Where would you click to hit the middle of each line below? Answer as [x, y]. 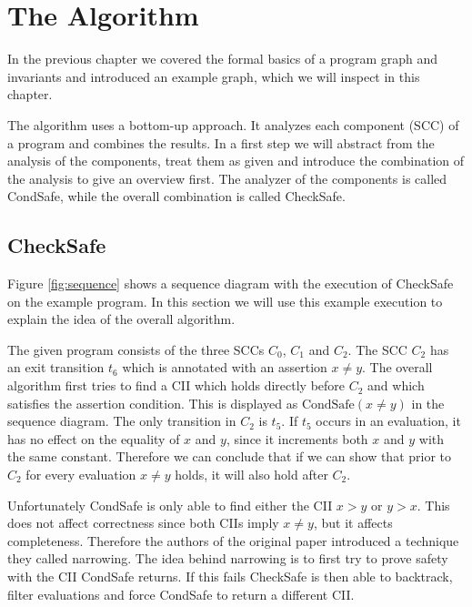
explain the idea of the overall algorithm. [121, 319]
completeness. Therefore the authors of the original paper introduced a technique [233, 540]
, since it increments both [297, 438]
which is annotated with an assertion [225, 367]
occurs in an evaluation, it [388, 421]
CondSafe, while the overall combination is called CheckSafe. [176, 196]
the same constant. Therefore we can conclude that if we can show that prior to [229, 456]
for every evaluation [81, 475]
